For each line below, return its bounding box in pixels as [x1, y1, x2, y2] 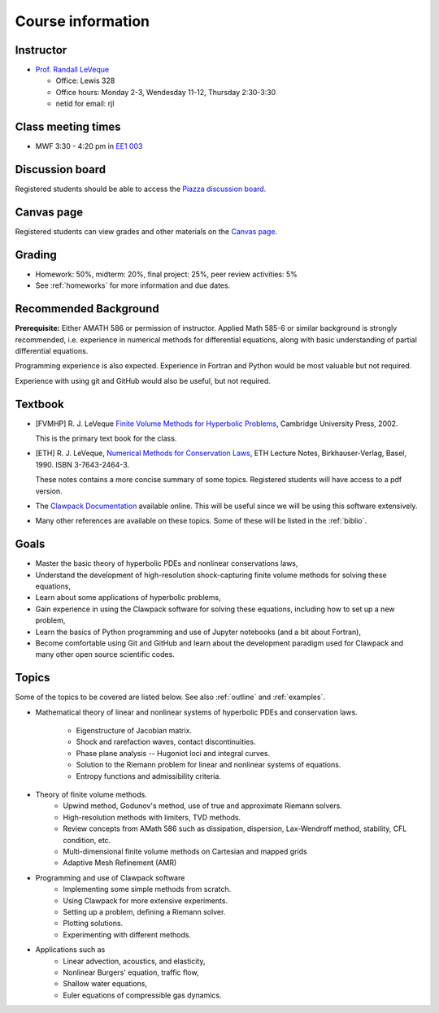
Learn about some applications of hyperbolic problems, [35, 593, 221, 602]
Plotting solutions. [63, 919, 124, 928]
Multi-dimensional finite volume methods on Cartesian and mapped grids [63, 846, 308, 856]
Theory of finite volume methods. [35, 789, 148, 800]
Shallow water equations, [63, 979, 148, 989]
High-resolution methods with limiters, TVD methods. [63, 812, 241, 822]
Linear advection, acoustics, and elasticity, [63, 956, 206, 966]
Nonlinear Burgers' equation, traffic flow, [63, 967, 199, 977]
